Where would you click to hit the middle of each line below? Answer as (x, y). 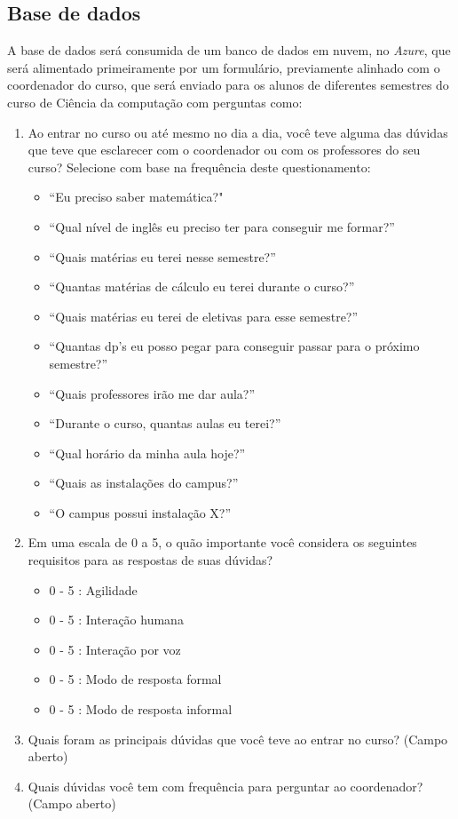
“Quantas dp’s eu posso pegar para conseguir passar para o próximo (234, 346)
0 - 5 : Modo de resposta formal (135, 679)
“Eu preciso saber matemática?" (136, 197)
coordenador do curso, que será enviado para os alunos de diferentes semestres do (228, 85)
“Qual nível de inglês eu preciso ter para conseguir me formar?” (222, 226)
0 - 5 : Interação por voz (115, 649)
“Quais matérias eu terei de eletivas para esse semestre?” (204, 316)
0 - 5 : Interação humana (116, 620)
